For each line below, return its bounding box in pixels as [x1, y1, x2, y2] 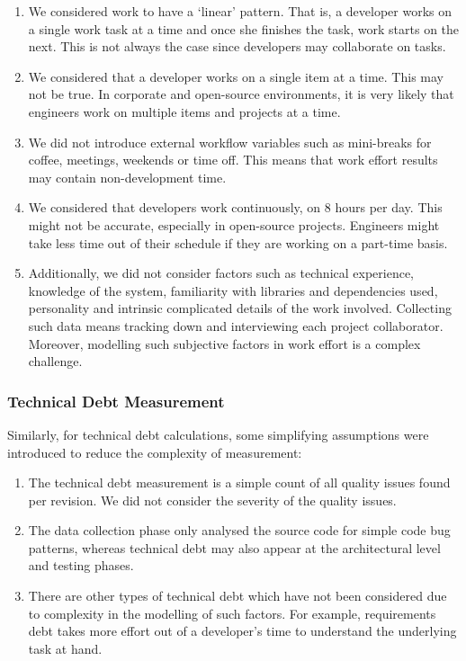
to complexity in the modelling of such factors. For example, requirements [28, 603, 436, 622]
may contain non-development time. [28, 167, 227, 186]
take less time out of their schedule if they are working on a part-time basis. [28, 233, 448, 252]
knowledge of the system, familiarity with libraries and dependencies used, [28, 281, 438, 299]
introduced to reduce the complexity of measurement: [7, 442, 302, 461]
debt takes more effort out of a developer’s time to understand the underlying [28, 621, 457, 640]
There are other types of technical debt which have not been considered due [28, 586, 447, 605]
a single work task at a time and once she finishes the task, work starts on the [28, 19, 460, 38]
